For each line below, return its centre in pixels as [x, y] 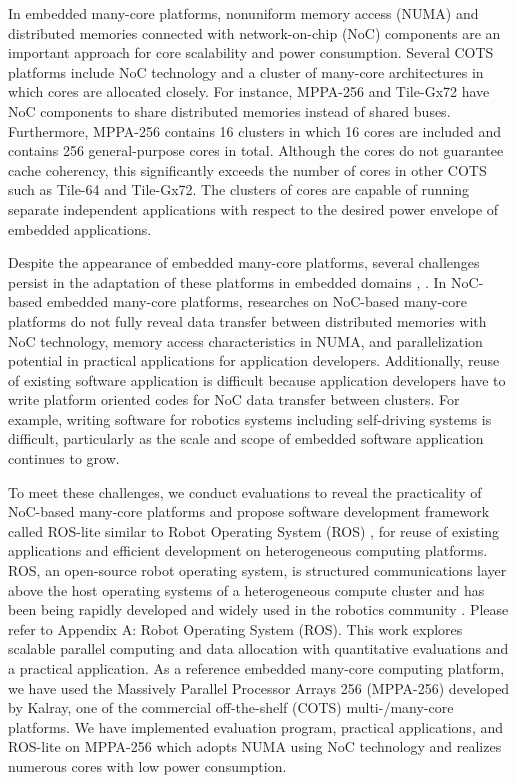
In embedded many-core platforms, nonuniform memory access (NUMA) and [243, 13]
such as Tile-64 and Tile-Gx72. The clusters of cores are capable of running [239, 189]
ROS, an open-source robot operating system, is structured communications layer [257, 570]
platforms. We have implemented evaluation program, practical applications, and [256, 726]
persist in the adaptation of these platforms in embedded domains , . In [227, 281]
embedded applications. [80, 228]
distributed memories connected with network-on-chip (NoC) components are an [254, 32]
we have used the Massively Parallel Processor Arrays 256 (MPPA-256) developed [259, 687]
